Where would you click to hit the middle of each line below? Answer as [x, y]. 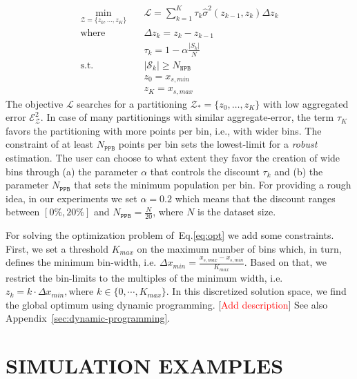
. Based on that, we [286, 262]
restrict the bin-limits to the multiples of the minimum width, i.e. [144, 277]
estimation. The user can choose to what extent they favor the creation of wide [173, 157]
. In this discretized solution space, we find [256, 291]
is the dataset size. [237, 212]
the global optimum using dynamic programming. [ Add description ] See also [167, 304]
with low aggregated [306, 103]
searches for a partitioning [132, 103]
